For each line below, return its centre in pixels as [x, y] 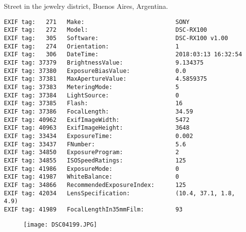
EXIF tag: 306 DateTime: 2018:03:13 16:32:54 [123, 55]
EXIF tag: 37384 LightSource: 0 [91, 95]
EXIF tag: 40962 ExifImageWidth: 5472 [97, 120]
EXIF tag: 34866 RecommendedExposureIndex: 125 [95, 185]
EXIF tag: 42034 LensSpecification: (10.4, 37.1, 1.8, [120, 193]
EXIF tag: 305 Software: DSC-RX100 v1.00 [116, 38]
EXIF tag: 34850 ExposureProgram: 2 [91, 152]
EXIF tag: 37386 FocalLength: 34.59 [99, 112]
